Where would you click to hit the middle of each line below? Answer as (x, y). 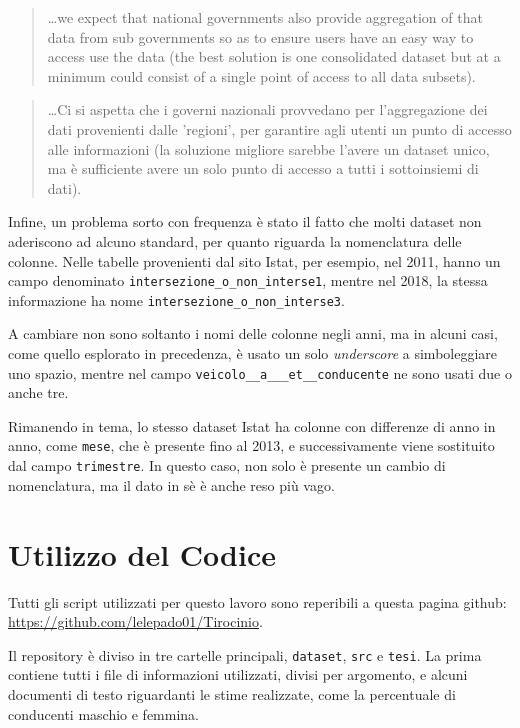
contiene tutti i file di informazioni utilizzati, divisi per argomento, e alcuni (238, 674)
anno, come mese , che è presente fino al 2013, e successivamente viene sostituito (251, 445)
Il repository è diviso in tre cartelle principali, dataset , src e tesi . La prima (245, 654)
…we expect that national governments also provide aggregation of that (265, 17)
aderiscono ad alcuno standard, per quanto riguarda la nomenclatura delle (235, 240)
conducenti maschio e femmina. (104, 713)
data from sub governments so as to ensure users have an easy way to (260, 36)
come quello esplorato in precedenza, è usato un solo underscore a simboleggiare (253, 353)
